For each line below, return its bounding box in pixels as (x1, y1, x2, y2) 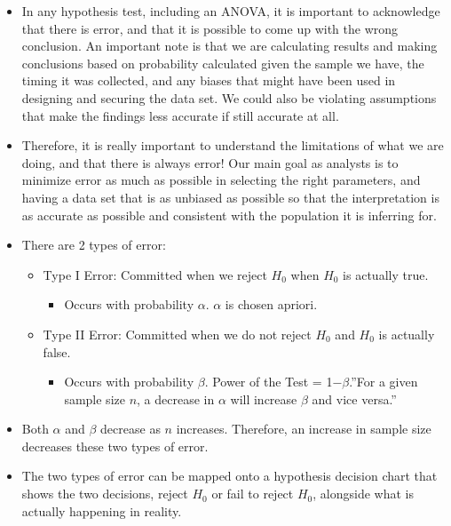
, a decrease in (137, 389, 215, 408)
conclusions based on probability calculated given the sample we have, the (21, 53, 424, 72)
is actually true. (343, 265, 429, 283)
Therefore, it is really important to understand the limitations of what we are (21, 136, 444, 155)
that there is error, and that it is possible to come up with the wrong (21, 19, 399, 37)
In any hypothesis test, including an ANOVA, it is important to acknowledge (21, 2, 440, 20)
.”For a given (349, 372, 418, 391)
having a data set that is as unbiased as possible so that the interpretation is (21, 187, 439, 206)
